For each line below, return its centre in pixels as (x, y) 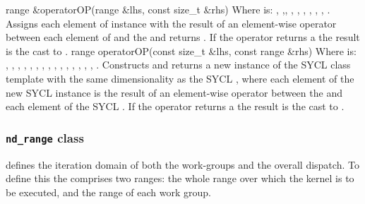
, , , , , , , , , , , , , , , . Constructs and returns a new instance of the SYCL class (178, 65)
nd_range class (45, 137)
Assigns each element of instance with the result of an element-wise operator (171, 23)
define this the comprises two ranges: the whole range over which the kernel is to (180, 178)
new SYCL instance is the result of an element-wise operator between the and (174, 92)
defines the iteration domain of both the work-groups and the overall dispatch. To (182, 164)
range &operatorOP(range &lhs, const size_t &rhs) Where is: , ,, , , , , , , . (168, 9)
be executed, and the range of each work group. (109, 192)
